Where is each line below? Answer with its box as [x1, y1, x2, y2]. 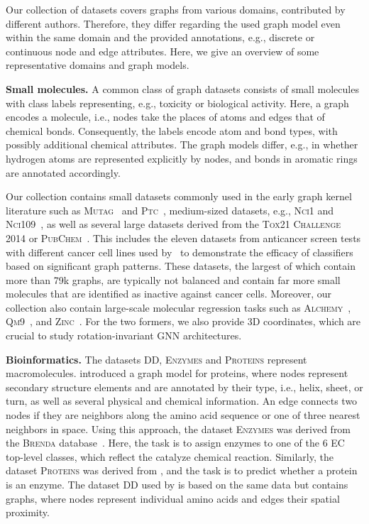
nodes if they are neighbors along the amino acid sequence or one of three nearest [6, 408, 360, 422]
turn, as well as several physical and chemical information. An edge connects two [6, 393, 358, 408]
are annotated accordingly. [6, 165, 121, 180]
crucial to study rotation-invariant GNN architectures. [6, 328, 242, 343]
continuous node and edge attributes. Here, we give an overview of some [6, 43, 319, 58]
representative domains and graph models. [6, 58, 189, 72]
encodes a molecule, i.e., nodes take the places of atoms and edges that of [6, 109, 325, 124]
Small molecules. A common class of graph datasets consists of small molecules [6, 81, 359, 96]
